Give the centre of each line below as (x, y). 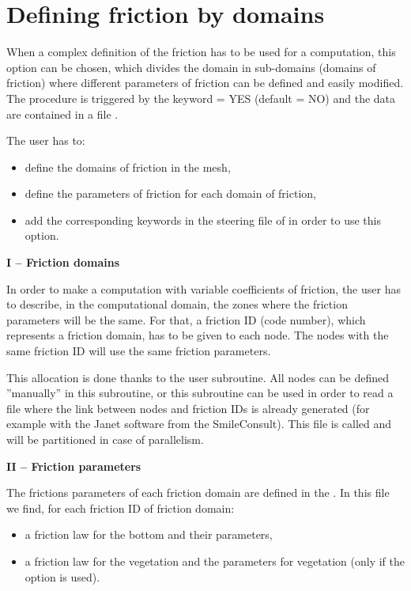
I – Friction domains (63, 262)
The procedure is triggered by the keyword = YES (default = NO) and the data (201, 98)
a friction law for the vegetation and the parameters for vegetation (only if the (215, 561)
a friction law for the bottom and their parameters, (149, 534)
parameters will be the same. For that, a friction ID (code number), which (186, 319)
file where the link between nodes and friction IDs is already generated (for (188, 408)
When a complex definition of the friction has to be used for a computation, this (201, 52)
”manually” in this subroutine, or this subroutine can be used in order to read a (200, 393)
